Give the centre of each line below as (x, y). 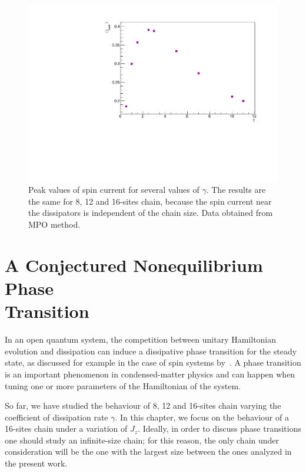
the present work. (36, 463)
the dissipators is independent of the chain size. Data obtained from (151, 213)
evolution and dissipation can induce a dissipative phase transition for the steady (151, 351)
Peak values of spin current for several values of (114, 190)
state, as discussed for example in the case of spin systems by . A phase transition (153, 362)
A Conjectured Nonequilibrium (134, 265)
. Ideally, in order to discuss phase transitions (219, 428)
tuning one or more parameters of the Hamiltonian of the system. (123, 385)
